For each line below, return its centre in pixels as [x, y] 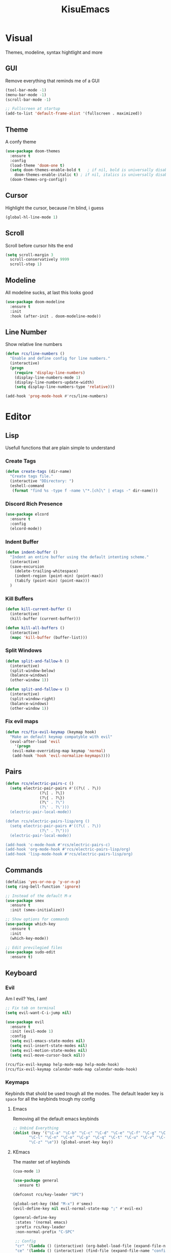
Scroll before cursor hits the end [39, 245]
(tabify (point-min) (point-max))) [52, 581]
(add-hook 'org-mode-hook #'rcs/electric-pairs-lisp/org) [68, 849]
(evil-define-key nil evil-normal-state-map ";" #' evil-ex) [78, 1209]
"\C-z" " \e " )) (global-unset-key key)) [71, 1142]
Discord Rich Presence [34, 503]
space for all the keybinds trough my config [50, 1099]
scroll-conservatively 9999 [40, 260]
